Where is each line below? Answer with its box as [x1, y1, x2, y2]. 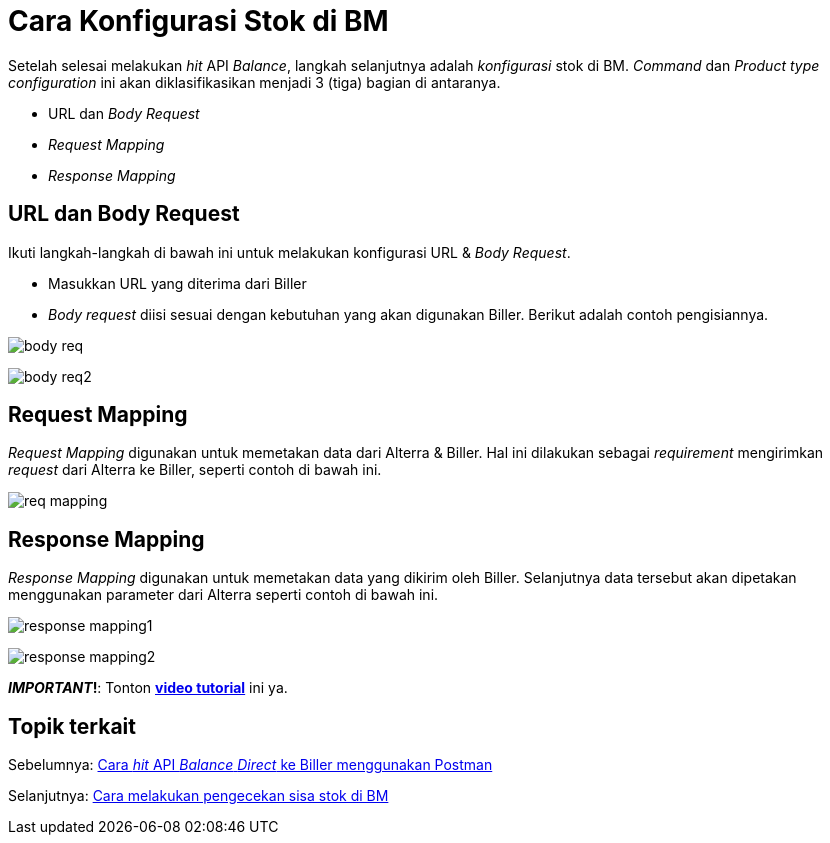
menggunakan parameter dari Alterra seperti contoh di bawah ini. [8, 586, 439, 604]
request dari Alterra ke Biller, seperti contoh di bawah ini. [8, 461, 382, 479]
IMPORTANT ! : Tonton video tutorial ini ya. [8, 679, 288, 697]
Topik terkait [8, 713, 136, 739]
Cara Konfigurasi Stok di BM [8, 4, 389, 38]
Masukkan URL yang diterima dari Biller [48, 274, 307, 292]
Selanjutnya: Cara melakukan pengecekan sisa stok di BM [8, 787, 389, 805]
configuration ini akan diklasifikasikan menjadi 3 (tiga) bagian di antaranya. [8, 73, 501, 91]
